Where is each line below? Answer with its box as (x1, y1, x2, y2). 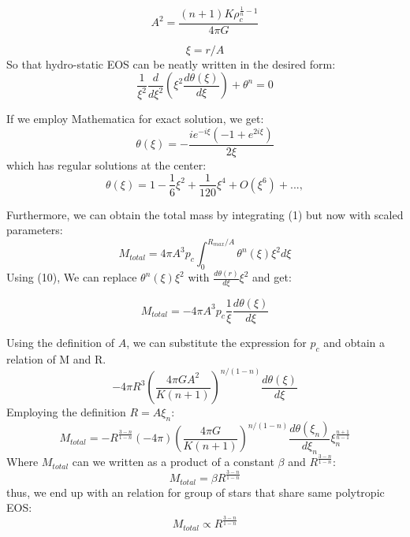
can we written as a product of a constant (72, 453, 274, 470)
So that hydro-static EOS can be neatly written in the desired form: (6, 55, 336, 72)
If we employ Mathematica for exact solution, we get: (6, 110, 264, 127)
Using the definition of (6, 334, 114, 351)
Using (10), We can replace (6, 269, 137, 285)
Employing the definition (6, 404, 126, 420)
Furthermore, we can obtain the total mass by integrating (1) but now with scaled (6, 206, 404, 222)
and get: (252, 269, 292, 285)
